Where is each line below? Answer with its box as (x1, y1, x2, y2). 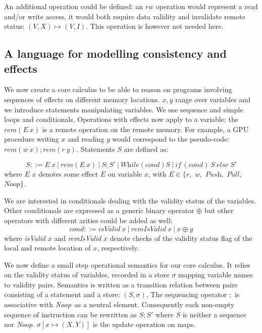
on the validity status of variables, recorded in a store (4, 269, 170, 280)
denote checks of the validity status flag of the (110, 232, 252, 243)
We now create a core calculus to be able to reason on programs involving (4, 84, 232, 95)
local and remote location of (4, 242, 91, 253)
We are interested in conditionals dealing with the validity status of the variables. (4, 195, 256, 205)
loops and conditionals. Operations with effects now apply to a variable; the (4, 114, 238, 124)
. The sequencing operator (146, 289, 227, 300)
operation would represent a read (155, 1, 258, 11)
